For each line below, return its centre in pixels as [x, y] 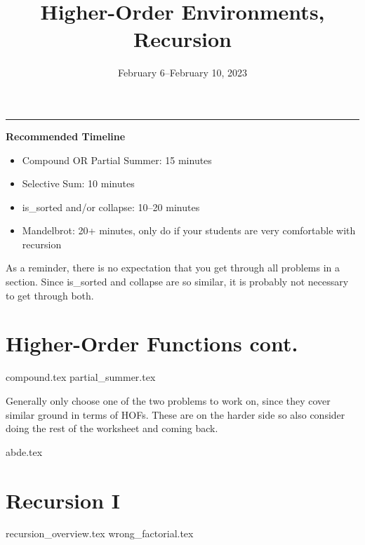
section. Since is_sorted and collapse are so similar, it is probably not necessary [177, 282]
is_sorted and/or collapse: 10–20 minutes [111, 207]
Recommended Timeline [66, 136]
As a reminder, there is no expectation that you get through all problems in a [173, 268]
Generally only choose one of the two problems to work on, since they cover [168, 400]
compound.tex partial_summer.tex [81, 377]
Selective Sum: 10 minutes [78, 183]
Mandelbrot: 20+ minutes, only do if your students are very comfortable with [189, 230]
